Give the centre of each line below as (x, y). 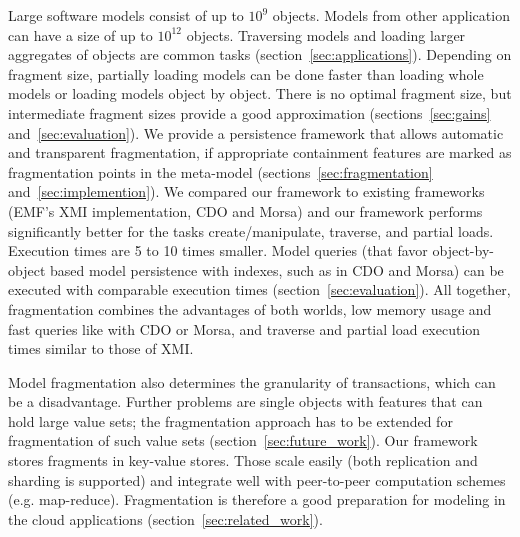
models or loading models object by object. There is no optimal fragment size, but (260, 93)
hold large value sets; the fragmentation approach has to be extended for (230, 420)
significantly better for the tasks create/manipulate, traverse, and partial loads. (251, 230)
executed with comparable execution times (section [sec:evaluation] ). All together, (259, 289)
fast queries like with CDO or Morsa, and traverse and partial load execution (244, 328)
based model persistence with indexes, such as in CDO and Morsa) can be (276, 269)
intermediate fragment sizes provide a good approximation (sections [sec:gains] (249, 112)
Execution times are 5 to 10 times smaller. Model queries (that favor (218, 250)
